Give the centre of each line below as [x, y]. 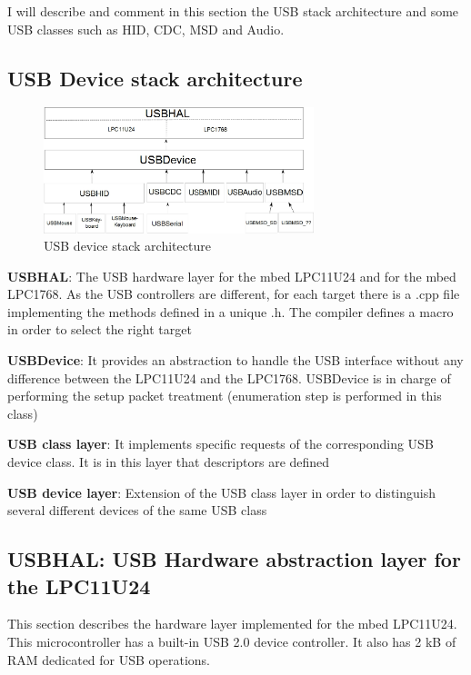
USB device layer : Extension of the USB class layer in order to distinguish [221, 492]
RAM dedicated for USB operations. [109, 659]
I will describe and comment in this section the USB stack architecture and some [233, 11]
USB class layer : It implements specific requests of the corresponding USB [220, 444]
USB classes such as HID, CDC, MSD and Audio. [146, 29]
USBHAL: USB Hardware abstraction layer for [234, 559]
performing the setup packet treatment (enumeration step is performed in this [225, 396]
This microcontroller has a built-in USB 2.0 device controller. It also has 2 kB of [232, 642]
